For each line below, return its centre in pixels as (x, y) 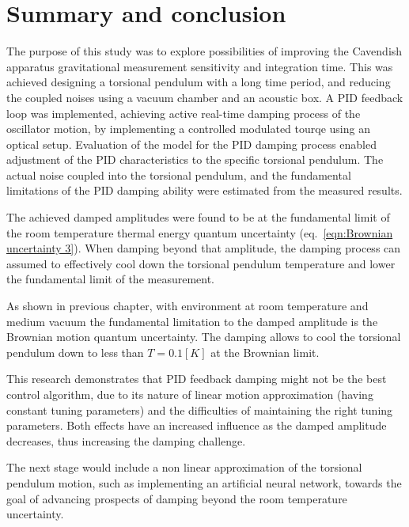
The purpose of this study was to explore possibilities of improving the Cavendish (204, 51)
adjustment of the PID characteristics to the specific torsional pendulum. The (195, 159)
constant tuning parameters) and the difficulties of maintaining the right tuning (200, 409)
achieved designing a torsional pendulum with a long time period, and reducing (199, 82)
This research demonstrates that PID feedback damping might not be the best (197, 379)
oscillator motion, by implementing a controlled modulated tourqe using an (188, 129)
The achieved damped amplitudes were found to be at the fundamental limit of (198, 217)
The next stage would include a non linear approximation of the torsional (184, 467)
